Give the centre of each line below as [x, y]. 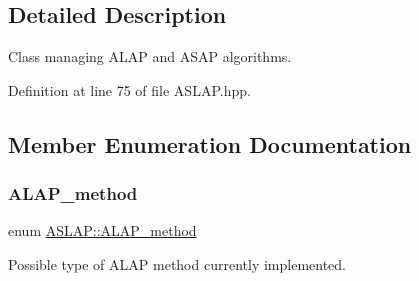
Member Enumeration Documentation [210, 143]
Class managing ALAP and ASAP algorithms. [150, 56]
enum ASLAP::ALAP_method [102, 230]
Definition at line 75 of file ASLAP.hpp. [129, 89]
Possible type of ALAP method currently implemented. [177, 263]
